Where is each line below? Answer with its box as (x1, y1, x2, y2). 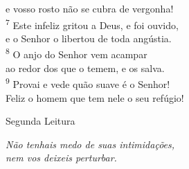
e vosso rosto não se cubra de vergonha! (6, 1, 174, 15)
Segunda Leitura (6, 114, 75, 128)
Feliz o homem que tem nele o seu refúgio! (6, 90, 184, 105)
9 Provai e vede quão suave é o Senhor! (6, 75, 170, 91)
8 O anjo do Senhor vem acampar (6, 45, 147, 62)
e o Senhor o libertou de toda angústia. (6, 30, 172, 45)
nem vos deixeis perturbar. (6, 150, 117, 165)
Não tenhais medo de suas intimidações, (6, 136, 175, 151)
